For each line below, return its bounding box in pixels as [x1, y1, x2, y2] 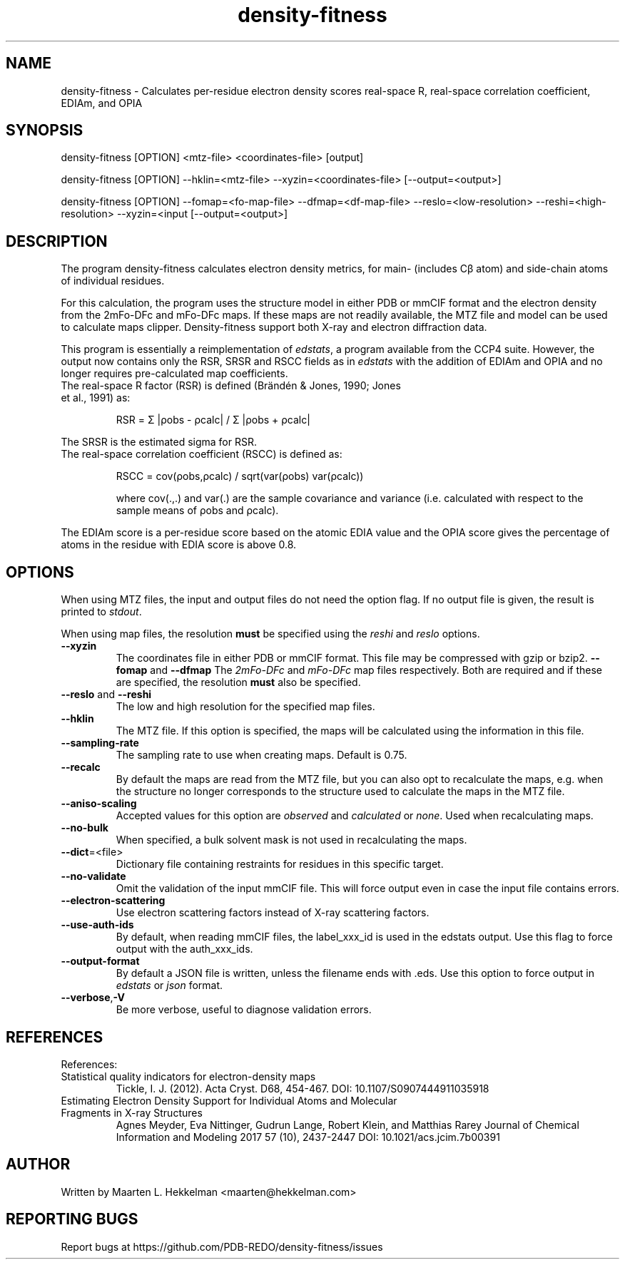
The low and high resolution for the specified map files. [116, 700, 375, 713]
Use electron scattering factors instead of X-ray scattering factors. [116, 906, 430, 919]
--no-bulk [61, 821, 108, 834]
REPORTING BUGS [6, 1210, 138, 1229]
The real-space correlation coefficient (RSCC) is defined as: [61, 448, 342, 461]
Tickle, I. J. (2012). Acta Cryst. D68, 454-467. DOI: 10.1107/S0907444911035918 [116, 1082, 489, 1095]
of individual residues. [61, 275, 165, 287]
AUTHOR [6, 1155, 71, 1174]
